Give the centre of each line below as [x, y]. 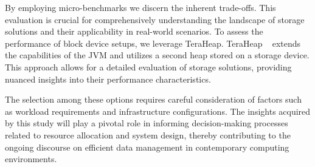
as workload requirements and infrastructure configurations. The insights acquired [158, 111]
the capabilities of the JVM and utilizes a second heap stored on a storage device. [157, 55]
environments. [31, 159]
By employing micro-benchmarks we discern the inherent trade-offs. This [140, 7]
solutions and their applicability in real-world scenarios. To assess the [134, 31]
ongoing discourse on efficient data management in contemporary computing [147, 147]
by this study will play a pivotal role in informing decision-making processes [147, 123]
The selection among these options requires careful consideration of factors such [153, 99]
